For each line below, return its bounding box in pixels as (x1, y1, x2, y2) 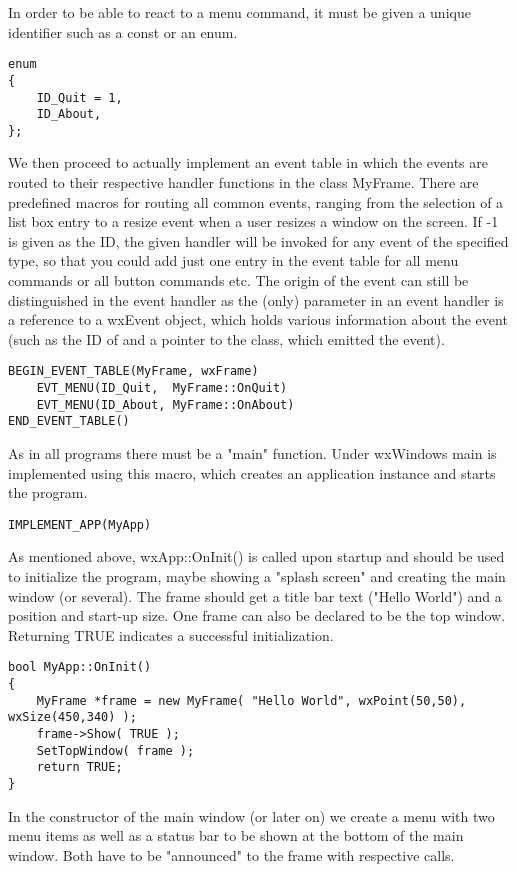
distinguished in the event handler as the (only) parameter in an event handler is (8, 289, 504, 310)
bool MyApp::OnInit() (8, 660, 152, 675)
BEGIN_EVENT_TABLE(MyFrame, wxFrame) (8, 364, 259, 379)
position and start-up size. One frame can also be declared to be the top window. (8, 605, 506, 626)
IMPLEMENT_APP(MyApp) (8, 517, 152, 532)
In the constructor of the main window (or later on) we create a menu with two (8, 805, 495, 826)
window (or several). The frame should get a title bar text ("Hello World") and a (8, 585, 502, 606)
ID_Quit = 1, (36, 90, 123, 105)
